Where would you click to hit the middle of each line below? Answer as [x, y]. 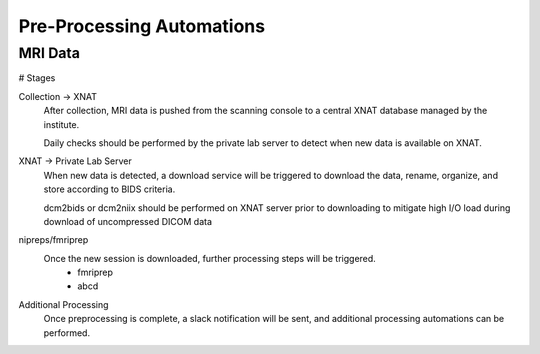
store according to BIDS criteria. [109, 189]
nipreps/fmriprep [53, 240]
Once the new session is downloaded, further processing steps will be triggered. [210, 258]
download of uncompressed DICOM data [128, 221]
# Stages [37, 78]
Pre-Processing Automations [141, 26]
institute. [61, 124]
